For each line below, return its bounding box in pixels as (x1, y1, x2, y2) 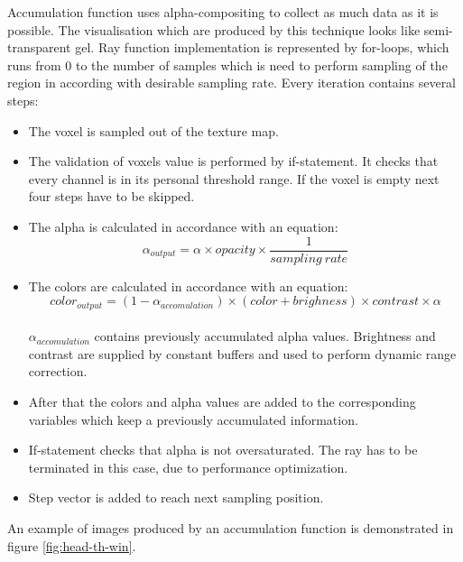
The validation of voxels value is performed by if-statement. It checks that (28, 152, 439, 170)
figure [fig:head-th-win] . (7, 536, 136, 555)
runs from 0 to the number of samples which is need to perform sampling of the (7, 55, 448, 74)
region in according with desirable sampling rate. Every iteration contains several (7, 73, 457, 92)
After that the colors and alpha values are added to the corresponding (28, 392, 416, 411)
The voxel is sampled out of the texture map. (28, 121, 279, 140)
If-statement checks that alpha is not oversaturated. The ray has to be (28, 440, 418, 459)
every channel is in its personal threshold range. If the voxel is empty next (28, 169, 440, 188)
